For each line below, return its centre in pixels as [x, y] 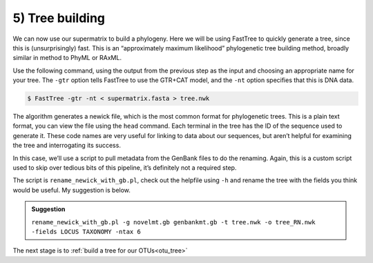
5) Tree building [59, 18]
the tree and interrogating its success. [67, 146]
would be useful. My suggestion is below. [72, 190]
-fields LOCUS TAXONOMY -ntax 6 [86, 232]
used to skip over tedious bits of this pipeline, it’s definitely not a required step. [125, 168]
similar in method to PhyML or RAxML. [67, 58]
